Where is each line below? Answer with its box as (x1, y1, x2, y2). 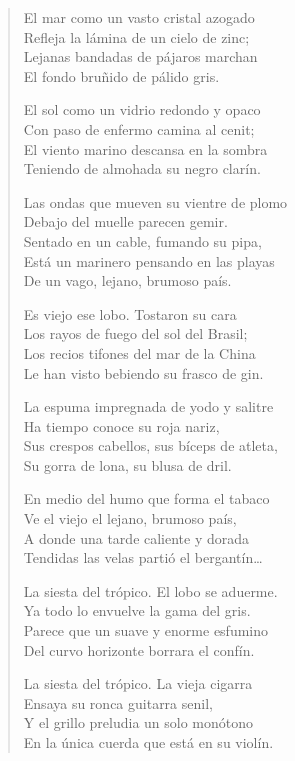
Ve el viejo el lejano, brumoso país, (23, 508, 237, 529)
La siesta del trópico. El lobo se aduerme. (23, 580, 278, 601)
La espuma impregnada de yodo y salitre (23, 396, 274, 417)
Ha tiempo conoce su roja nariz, (23, 415, 220, 436)
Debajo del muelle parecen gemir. (23, 211, 228, 232)
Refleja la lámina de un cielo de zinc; (23, 26, 250, 47)
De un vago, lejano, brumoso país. (23, 270, 232, 291)
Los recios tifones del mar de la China (23, 342, 256, 363)
